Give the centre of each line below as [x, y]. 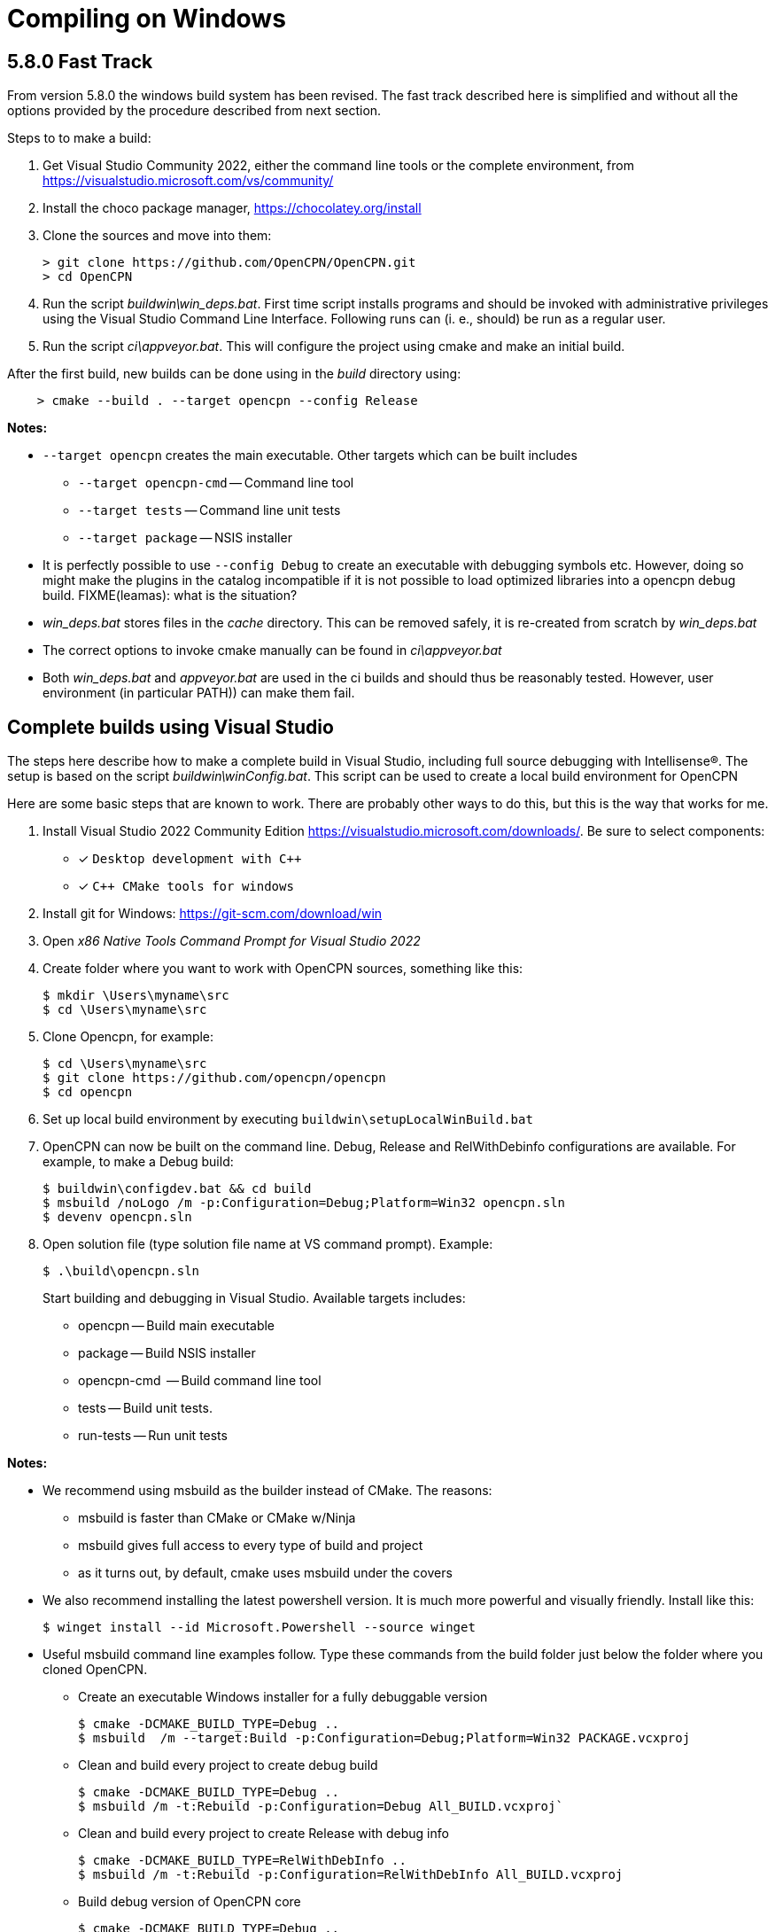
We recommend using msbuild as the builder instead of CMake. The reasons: [267, 1491]
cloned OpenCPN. [95, 1670]
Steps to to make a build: [79, 138]
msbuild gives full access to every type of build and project [251, 1546]
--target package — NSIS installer [185, 538]
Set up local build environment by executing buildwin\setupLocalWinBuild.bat [288, 1119]
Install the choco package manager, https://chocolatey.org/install [232, 208]
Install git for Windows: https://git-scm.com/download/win [213, 914]
